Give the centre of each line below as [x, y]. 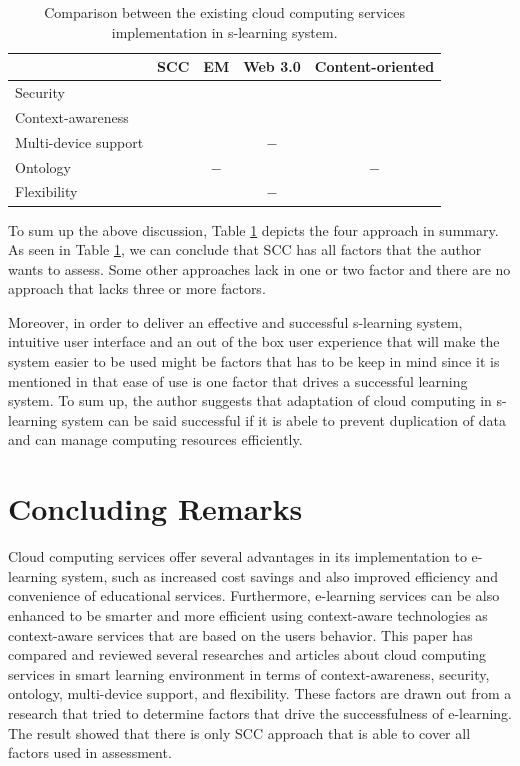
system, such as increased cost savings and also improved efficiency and [279, 575]
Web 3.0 [272, 66]
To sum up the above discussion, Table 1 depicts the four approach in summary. [253, 229]
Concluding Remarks [155, 508]
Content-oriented [374, 66]
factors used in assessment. [90, 752]
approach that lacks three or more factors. [137, 288]
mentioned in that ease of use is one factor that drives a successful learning [238, 380]
